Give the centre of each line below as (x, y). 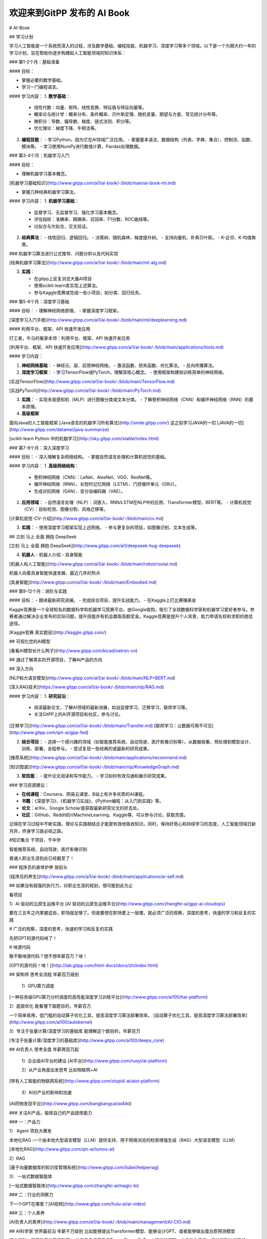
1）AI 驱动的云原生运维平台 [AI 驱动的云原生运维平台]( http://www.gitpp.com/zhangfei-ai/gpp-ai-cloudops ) (117, 904)
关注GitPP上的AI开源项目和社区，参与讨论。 (78, 714)
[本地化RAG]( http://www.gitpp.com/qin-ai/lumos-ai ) (62, 1149)
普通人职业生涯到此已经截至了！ (42, 858)
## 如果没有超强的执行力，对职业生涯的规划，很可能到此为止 (71, 886)
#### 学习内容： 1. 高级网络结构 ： (44, 466)
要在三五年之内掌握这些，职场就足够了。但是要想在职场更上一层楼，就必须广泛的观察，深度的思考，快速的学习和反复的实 (133, 913)
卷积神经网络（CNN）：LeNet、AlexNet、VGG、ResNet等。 (94, 477)
